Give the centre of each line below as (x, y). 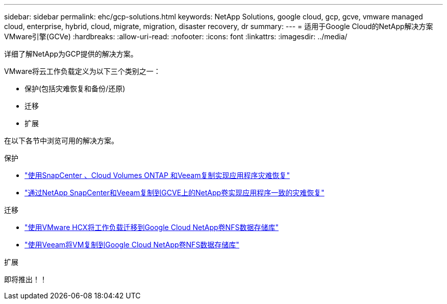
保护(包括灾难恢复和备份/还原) (75, 88)
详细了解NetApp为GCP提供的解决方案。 (71, 54)
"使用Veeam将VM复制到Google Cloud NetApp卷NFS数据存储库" (132, 245)
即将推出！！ (26, 279)
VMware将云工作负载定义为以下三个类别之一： (82, 71)
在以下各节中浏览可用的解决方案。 (61, 141)
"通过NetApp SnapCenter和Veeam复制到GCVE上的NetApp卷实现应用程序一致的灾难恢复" (175, 193)
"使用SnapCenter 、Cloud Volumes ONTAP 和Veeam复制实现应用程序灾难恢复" (157, 175)
